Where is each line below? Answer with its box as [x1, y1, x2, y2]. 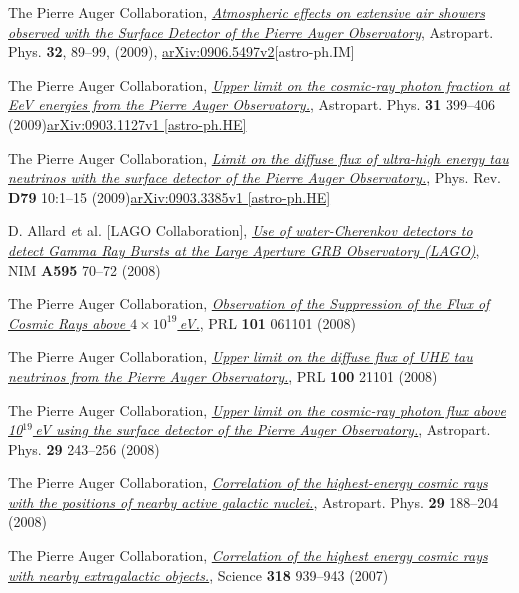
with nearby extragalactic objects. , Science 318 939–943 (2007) [8, 564, 389, 585]
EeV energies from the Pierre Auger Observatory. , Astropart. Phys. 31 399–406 [8, 94, 495, 115]
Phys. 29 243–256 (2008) [8, 438, 160, 459]
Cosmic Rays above [8, 312, 126, 333]
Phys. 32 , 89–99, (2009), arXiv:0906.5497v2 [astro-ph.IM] [8, 41, 355, 62]
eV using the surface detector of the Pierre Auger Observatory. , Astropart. [35, 419, 491, 440]
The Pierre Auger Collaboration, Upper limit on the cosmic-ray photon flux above [8, 399, 506, 420]
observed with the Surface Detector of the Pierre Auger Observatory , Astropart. [8, 21, 494, 42]
